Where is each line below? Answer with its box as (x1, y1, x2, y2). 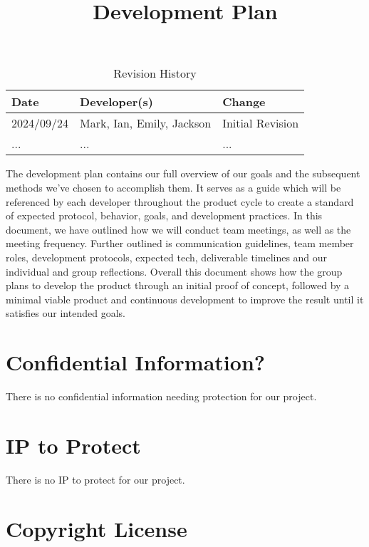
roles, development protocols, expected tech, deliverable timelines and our (6, 249, 328, 264)
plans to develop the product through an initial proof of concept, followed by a (6, 278, 350, 293)
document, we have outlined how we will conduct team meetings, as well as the (6, 222, 351, 236)
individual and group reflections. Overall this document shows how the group (6, 264, 343, 278)
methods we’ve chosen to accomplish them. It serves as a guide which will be (6, 179, 341, 194)
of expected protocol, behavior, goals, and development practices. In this (6, 208, 323, 223)
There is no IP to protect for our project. (6, 472, 185, 486)
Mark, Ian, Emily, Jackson (80, 115, 212, 132)
